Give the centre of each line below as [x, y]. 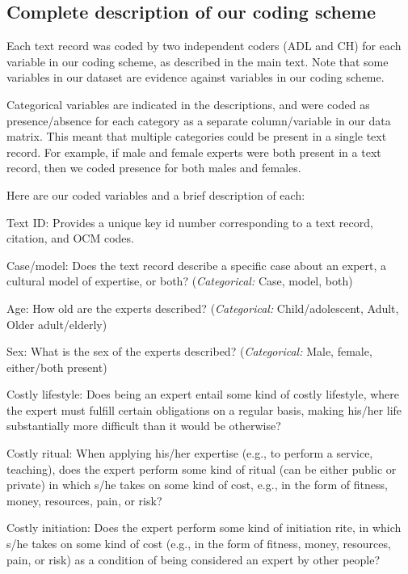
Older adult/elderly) [57, 324]
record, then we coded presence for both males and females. [154, 168]
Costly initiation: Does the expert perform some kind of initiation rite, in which [204, 528]
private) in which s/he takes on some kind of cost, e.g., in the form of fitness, [197, 485]
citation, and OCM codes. [70, 238]
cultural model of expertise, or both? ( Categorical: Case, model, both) [180, 281]
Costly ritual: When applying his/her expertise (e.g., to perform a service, [190, 453]
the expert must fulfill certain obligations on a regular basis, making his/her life [204, 409]
